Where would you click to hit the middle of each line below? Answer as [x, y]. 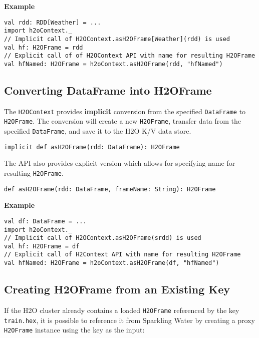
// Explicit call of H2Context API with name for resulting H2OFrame [122, 255]
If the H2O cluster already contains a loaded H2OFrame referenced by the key [122, 310]
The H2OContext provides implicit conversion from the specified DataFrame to [125, 111]
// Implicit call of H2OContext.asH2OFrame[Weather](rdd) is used [117, 39]
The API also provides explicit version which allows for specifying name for [120, 163]
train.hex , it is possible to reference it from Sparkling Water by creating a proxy [129, 320]
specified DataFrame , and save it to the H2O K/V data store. [98, 131]
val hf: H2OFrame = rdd [44, 47]
